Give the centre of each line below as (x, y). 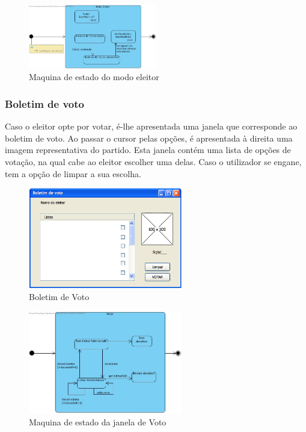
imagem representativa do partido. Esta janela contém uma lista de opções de (148, 150)
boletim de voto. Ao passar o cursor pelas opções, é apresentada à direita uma (149, 138)
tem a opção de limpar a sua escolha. (73, 173)
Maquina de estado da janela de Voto (98, 421)
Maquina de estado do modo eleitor (94, 77)
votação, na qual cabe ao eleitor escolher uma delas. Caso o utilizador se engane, (153, 162)
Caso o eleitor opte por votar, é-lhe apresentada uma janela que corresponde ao (151, 126)
